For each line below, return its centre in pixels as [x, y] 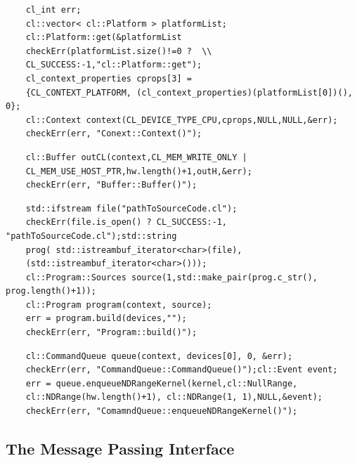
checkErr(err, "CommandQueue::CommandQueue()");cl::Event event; [182, 370]
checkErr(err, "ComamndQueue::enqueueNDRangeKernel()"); [162, 411]
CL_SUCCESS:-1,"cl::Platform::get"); [114, 65]
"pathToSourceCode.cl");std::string [91, 236]
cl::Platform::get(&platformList [104, 38]
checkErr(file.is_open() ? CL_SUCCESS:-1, [126, 222]
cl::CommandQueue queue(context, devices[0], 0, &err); [159, 356]
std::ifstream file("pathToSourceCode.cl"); [131, 208]
